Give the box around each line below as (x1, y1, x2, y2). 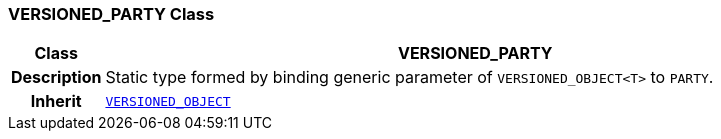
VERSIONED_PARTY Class (8, 4, 215, 24)
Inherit (30, 91, 82, 112)
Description (11, 67, 102, 88)
